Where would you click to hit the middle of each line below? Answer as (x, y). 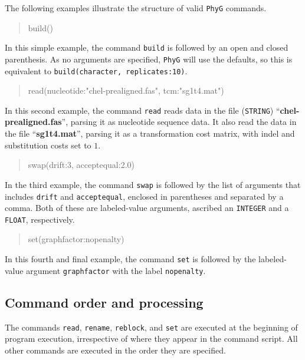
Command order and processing (104, 302)
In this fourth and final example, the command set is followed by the (130, 259)
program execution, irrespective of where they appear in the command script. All (151, 338)
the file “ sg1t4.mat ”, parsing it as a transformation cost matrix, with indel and (150, 133)
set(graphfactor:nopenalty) (76, 239)
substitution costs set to (48, 145)
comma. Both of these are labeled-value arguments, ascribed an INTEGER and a (147, 208)
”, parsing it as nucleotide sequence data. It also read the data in (179, 122)
